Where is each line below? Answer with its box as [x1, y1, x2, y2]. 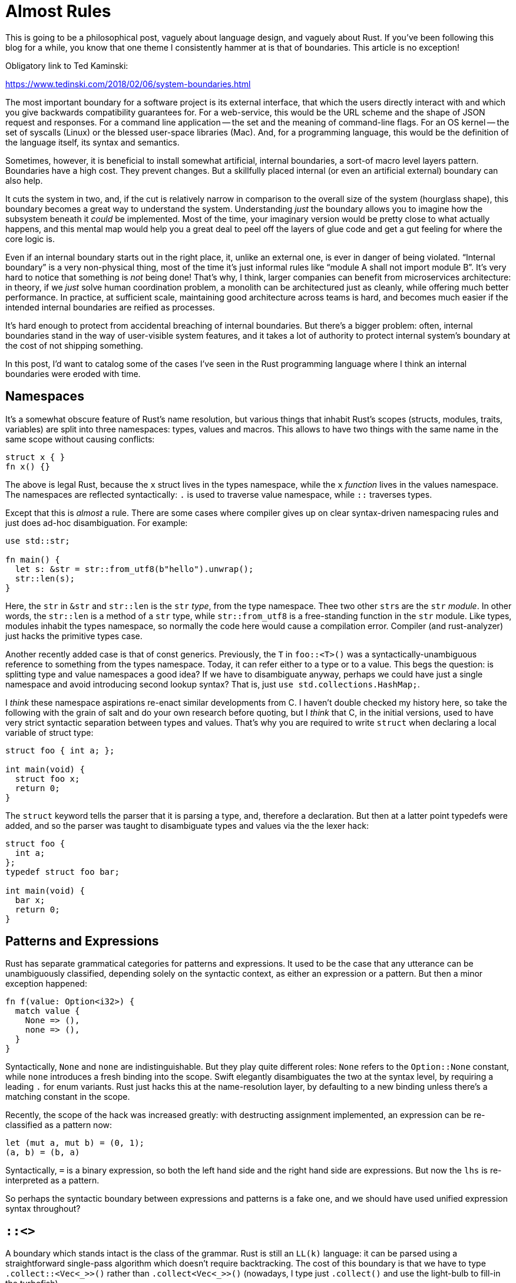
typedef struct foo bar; [5, 867, 120, 877]
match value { [15, 1006, 80, 1016]
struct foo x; [15, 773, 80, 783]
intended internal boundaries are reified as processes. [5, 302, 215, 312]
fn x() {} [5, 461, 50, 471]
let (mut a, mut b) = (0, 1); [5, 1138, 145, 1148]
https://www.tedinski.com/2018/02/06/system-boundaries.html [5, 78, 251, 89]
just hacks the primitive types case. [5, 630, 143, 641]
